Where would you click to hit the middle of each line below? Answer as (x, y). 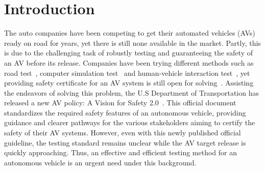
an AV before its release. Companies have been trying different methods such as (129, 62)
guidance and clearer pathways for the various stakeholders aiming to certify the (130, 122)
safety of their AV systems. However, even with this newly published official (123, 133)
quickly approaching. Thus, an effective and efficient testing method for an (121, 152)
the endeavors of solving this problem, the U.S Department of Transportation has (131, 92)
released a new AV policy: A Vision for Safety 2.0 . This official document (120, 103)
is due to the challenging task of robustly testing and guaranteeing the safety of (128, 53)
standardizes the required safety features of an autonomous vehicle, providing (125, 112)
